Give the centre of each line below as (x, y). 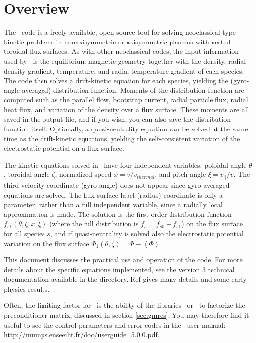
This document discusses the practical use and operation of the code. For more (123, 260)
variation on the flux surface (47, 243)
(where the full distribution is (94, 224)
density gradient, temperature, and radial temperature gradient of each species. (124, 70)
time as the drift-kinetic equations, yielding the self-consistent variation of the (122, 138)
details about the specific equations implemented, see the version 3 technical (119, 269)
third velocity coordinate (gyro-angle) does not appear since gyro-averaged (117, 185)
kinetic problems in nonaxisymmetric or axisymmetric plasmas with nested (117, 41)
